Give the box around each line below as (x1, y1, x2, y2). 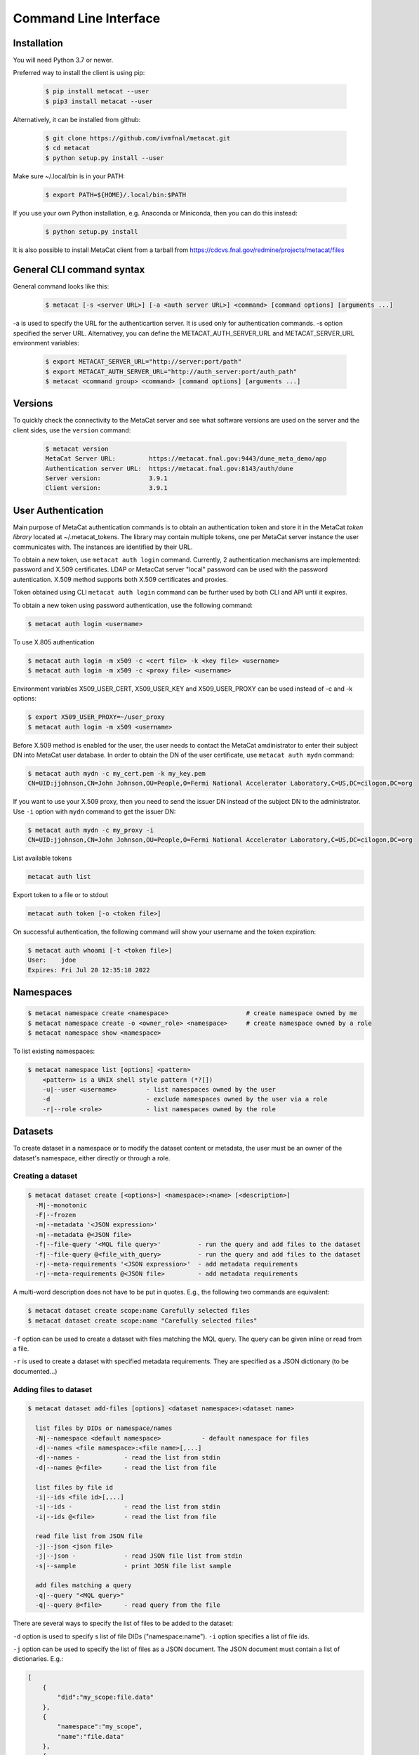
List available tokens (13, 854, 72, 863)
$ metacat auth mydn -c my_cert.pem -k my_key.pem (27, 769, 206, 778)
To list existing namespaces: (13, 1047, 95, 1056)
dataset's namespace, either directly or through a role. (13, 1153, 171, 1162)
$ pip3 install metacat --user (45, 97, 154, 105)
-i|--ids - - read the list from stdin (35, 1503, 220, 1511)
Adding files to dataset (13, 1384, 93, 1394)
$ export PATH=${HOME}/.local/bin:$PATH (45, 190, 186, 199)
